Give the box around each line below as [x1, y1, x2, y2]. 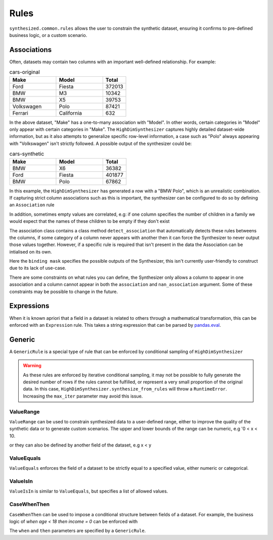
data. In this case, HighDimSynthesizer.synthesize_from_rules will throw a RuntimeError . [23, 386, 227, 392]
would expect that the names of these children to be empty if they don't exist [9, 218, 170, 224]
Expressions [9, 302, 50, 310]
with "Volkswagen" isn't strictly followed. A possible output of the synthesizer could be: [9, 140, 192, 146]
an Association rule [9, 202, 55, 208]
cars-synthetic [9, 151, 44, 158]
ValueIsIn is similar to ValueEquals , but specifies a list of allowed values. [9, 488, 168, 495]
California [59, 109, 82, 116]
